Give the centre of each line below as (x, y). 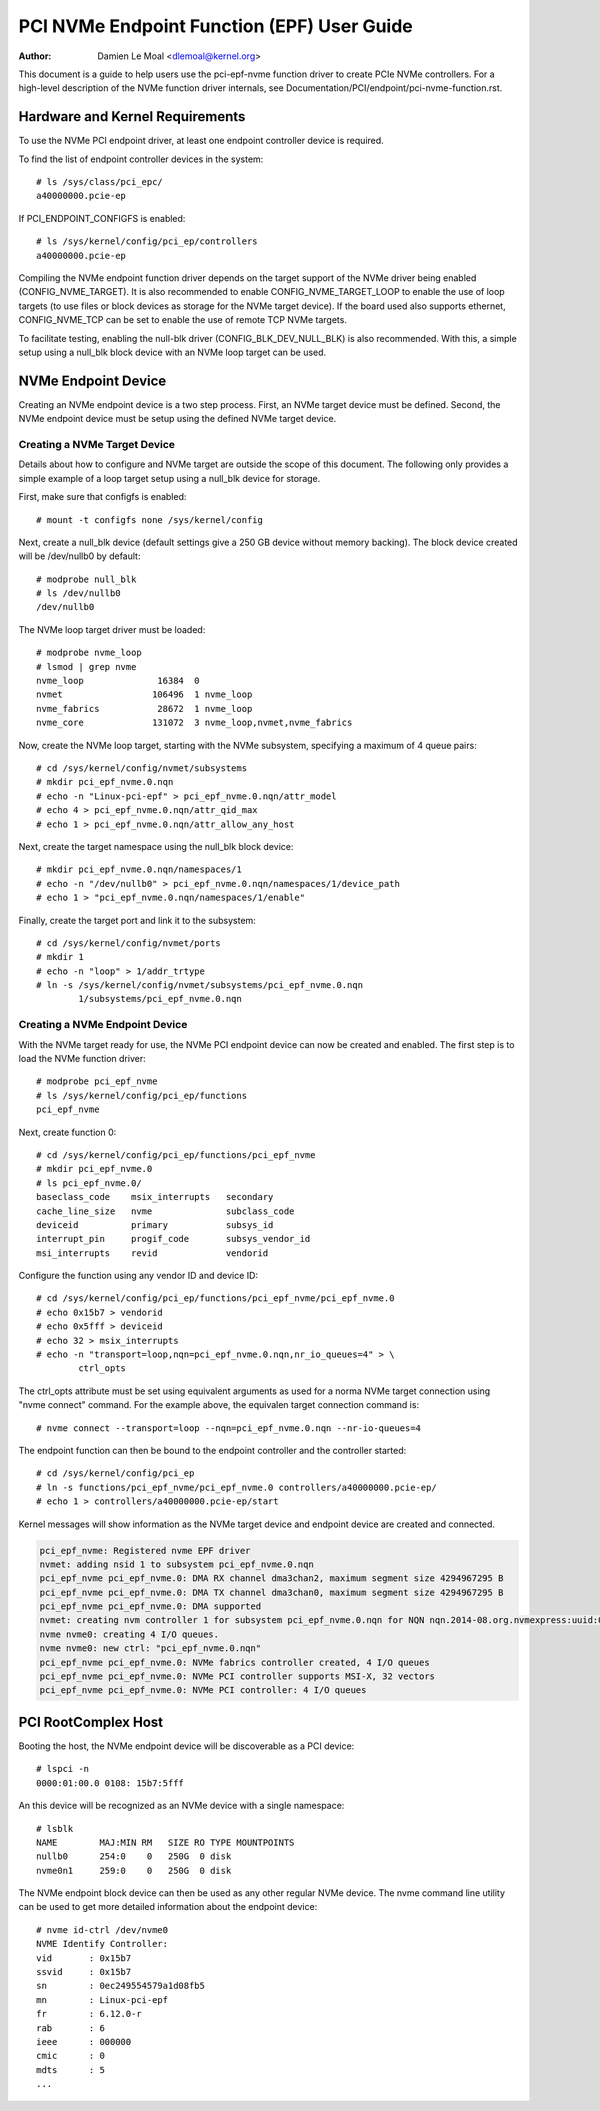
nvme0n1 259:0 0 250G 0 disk (134, 1870)
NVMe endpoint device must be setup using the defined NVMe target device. (177, 419)
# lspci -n (63, 1769)
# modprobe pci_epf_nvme (97, 1081)
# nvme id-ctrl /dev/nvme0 (102, 1929)
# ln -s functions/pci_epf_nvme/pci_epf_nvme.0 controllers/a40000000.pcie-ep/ (236, 1487)
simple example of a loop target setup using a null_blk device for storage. (169, 478)
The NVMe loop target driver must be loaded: (112, 629)
